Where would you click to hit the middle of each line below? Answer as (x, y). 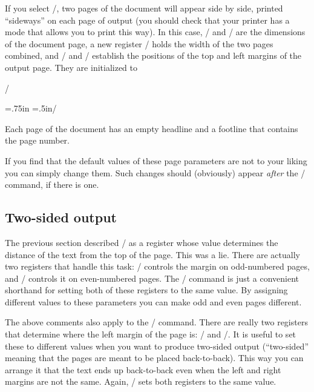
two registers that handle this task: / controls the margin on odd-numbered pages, (157, 266)
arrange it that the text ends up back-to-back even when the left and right (143, 369)
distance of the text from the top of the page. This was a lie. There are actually (152, 254)
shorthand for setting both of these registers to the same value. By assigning (146, 290)
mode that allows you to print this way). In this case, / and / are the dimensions (155, 32)
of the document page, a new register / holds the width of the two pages (139, 43)
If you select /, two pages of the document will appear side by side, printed (144, 8)
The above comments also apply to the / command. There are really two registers (156, 322)
